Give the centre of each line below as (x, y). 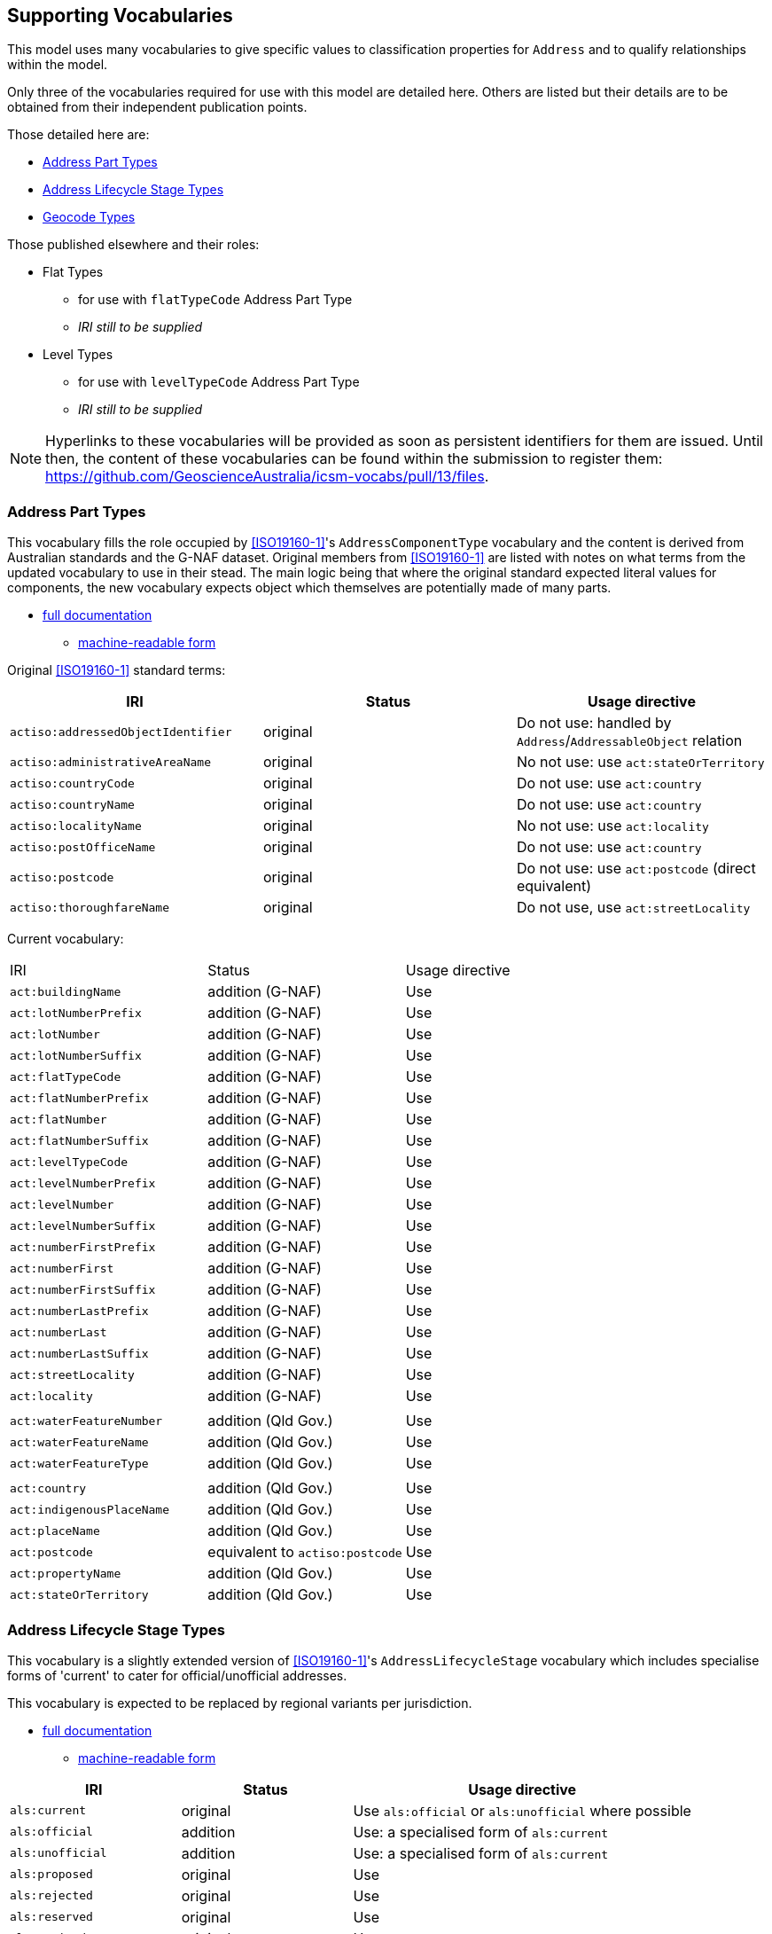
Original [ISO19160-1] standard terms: (117, 670)
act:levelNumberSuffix (83, 1225)
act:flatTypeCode (66, 1077)
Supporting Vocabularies (120, 16)
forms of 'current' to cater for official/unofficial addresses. (177, 1675)
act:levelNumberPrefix (83, 1183)
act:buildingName (66, 991)
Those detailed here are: (78, 135)
